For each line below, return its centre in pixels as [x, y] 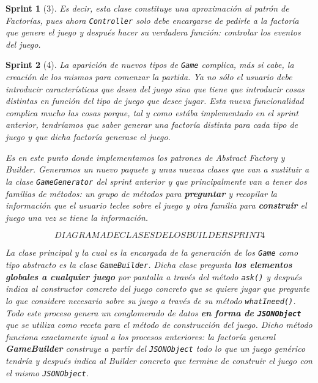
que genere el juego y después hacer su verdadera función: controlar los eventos [153, 32]
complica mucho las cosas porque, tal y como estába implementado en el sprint [152, 112]
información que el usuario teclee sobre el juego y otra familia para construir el [156, 205]
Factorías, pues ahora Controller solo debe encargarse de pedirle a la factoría [152, 20]
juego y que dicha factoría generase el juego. [88, 137]
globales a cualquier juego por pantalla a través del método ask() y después [154, 276]
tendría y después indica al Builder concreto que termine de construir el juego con [159, 360]
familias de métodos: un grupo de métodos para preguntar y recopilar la [141, 193]
